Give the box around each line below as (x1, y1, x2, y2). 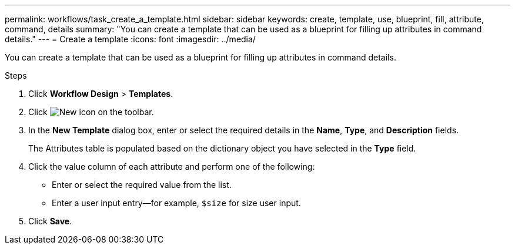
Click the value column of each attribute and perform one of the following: (28, 161, 315, 171)
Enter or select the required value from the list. (52, 180, 232, 190)
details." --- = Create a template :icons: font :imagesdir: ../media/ (5, 34, 256, 44)
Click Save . (28, 216, 72, 226)
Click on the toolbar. (28, 107, 154, 117)
